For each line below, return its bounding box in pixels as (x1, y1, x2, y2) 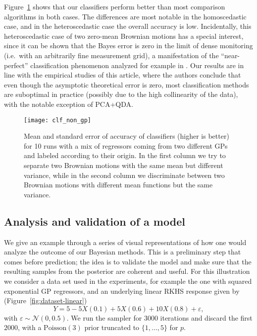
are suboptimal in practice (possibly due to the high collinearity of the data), (4, 89, 238, 99)
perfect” (4, 60, 28, 70)
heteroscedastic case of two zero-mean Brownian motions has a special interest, (4, 30, 244, 41)
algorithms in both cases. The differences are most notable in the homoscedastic (4, 11, 247, 21)
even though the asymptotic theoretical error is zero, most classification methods (4, 79, 249, 89)
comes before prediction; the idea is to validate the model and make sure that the (4, 256, 252, 266)
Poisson (44, 325, 67, 332)
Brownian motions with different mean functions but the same (24, 179, 213, 190)
